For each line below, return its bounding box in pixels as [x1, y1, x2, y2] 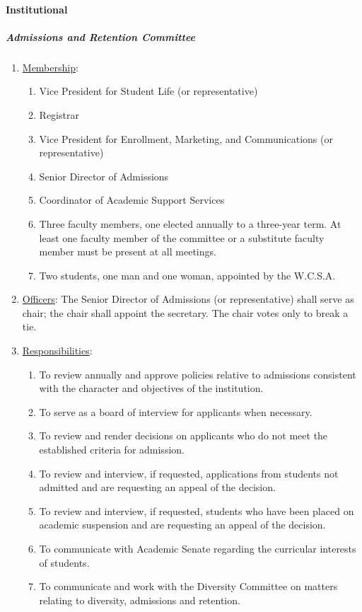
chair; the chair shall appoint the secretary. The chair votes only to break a [22, 305, 349, 320]
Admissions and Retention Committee [6, 29, 196, 44]
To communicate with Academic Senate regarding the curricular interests [39, 541, 356, 555]
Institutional [6, 1, 68, 16]
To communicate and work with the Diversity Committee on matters [39, 579, 338, 594]
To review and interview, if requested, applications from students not [39, 466, 339, 480]
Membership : [22, 59, 78, 74]
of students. [39, 555, 90, 570]
